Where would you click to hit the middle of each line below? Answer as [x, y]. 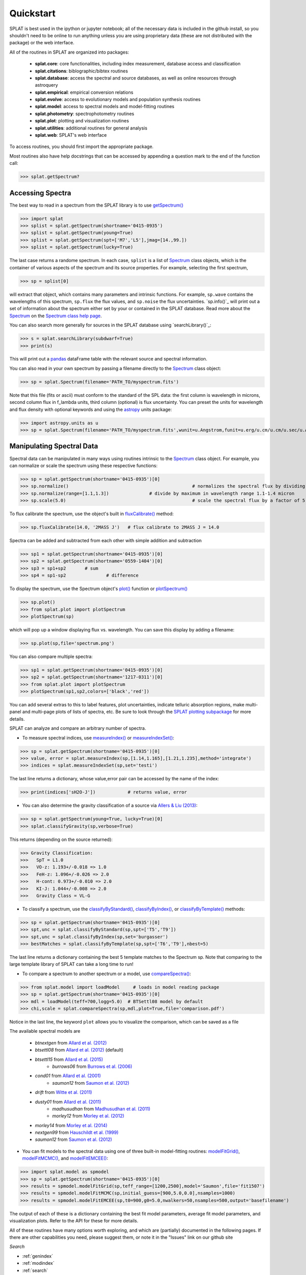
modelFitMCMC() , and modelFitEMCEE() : [65, 1158]
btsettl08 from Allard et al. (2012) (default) [79, 1050]
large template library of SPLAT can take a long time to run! [71, 964]
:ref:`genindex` [38, 1256]
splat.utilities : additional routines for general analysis [91, 128]
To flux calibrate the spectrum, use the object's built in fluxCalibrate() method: [92, 514]
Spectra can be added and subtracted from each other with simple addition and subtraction [106, 540]
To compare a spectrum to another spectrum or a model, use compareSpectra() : [107, 974]
